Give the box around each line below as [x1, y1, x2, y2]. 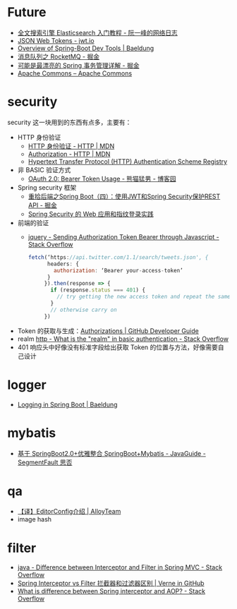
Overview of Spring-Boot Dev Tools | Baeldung [17, 44, 154, 52]
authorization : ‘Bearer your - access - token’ [53, 267, 183, 274]
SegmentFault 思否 [17, 458, 73, 466]
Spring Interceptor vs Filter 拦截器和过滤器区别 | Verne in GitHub [17, 579, 205, 588]
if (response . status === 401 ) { [50, 287, 146, 294]
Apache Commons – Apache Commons [17, 68, 133, 78]
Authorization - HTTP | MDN [28, 150, 111, 158]
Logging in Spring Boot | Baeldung [17, 400, 118, 409]
